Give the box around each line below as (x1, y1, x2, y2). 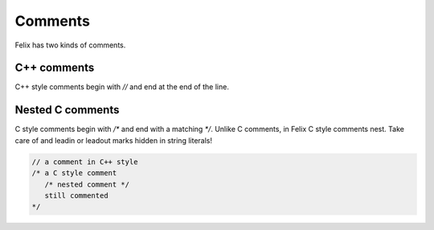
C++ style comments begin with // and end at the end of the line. (14, 82, 229, 92)
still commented (44, 191, 108, 200)
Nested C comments (14, 103, 120, 117)
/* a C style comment (31, 169, 117, 178)
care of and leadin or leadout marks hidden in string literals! (14, 135, 213, 145)
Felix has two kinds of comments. (14, 40, 126, 50)
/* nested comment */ (44, 179, 130, 189)
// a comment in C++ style (31, 157, 138, 166)
